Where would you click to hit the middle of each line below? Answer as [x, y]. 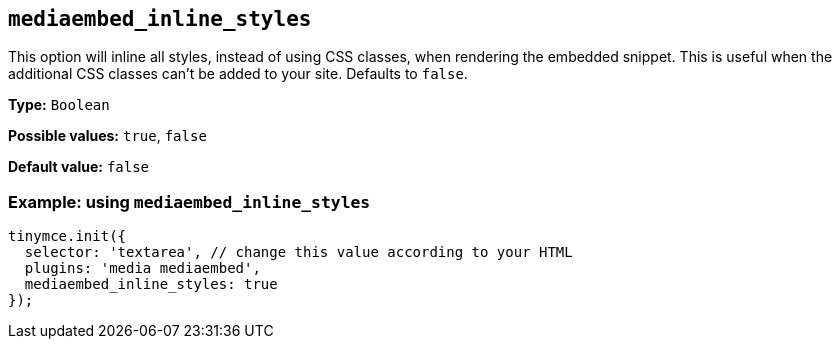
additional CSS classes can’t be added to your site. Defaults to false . [238, 74]
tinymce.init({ [67, 236]
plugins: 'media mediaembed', [142, 268]
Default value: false [79, 167]
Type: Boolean [59, 105]
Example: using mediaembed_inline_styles [189, 201]
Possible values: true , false [107, 136]
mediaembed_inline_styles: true [151, 284]
